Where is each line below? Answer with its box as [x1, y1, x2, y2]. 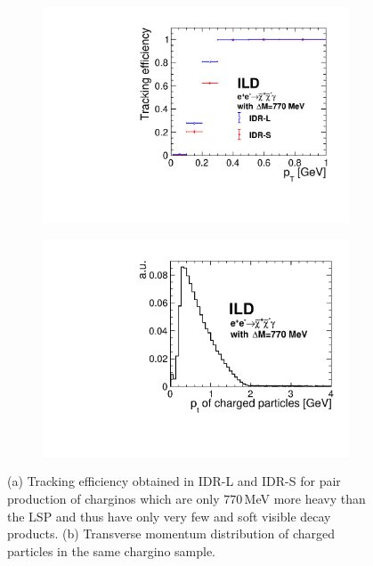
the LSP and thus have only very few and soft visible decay [7, 506, 331, 525]
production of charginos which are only [7, 489, 220, 507]
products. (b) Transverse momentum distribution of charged [7, 524, 336, 543]
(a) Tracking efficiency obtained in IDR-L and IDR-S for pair [7, 472, 341, 490]
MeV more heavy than [244, 489, 366, 507]
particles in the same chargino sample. [7, 541, 216, 560]
